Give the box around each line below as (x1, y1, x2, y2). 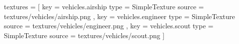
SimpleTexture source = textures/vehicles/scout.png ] (4, 30, 165, 40)
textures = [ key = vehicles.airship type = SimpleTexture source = (4, 1, 204, 11)
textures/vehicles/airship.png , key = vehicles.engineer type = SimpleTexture (4, 11, 235, 21)
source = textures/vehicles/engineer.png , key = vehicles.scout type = (4, 21, 214, 31)
